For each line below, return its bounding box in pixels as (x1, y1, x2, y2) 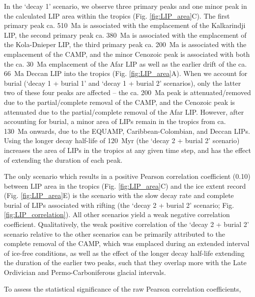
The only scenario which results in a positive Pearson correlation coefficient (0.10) (4, 171, 251, 181)
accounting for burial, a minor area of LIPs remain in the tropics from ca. (4, 116, 226, 126)
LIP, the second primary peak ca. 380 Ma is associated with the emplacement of (4, 29, 247, 40)
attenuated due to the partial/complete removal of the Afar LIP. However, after (4, 106, 244, 117)
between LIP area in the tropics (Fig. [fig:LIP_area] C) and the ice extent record (4, 180, 246, 191)
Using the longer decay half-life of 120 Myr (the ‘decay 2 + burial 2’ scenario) (4, 135, 240, 146)
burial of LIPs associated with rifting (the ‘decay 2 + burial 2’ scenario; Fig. (4, 199, 234, 210)
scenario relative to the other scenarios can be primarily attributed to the (4, 228, 226, 239)
